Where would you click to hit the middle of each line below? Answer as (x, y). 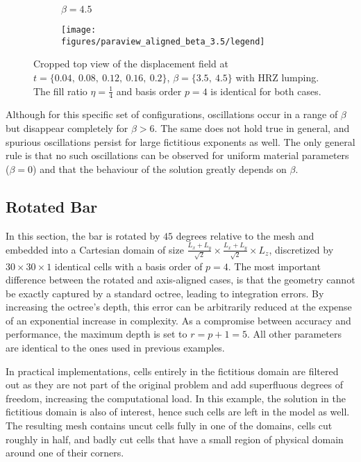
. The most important (274, 266)
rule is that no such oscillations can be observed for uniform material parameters (177, 155)
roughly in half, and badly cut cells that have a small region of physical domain (175, 439)
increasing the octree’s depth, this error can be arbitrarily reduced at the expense (179, 307)
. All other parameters (294, 334)
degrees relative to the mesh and (245, 235)
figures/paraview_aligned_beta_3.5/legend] (163, 41)
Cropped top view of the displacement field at (131, 64)
